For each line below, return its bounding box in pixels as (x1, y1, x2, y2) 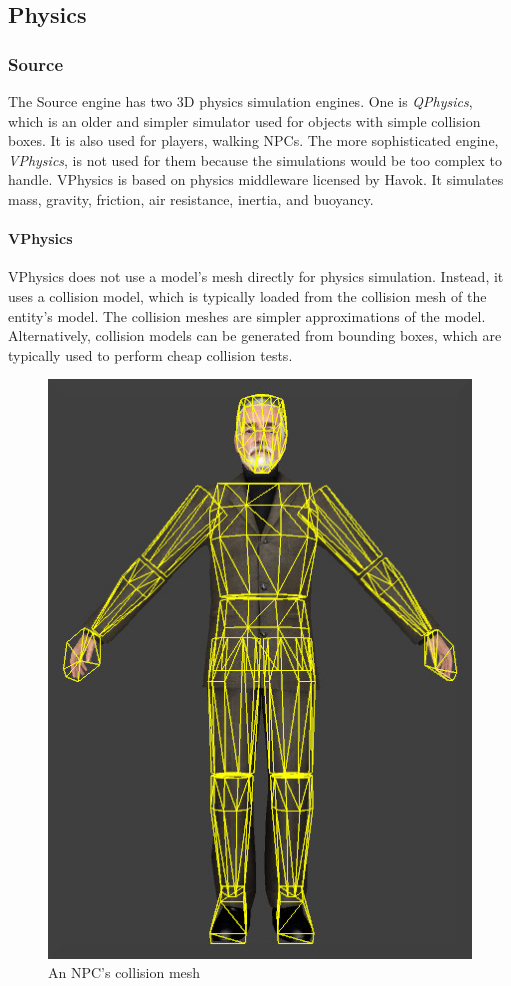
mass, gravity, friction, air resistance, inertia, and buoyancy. (8, 188, 374, 209)
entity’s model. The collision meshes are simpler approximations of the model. (8, 305, 486, 326)
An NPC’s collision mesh (48, 962, 201, 983)
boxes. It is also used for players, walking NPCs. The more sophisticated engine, (8, 130, 499, 151)
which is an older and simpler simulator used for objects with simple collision (8, 110, 481, 131)
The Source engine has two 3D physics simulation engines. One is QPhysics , (8, 91, 473, 111)
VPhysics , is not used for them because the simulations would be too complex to (8, 149, 502, 170)
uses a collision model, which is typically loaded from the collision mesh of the (8, 285, 487, 306)
